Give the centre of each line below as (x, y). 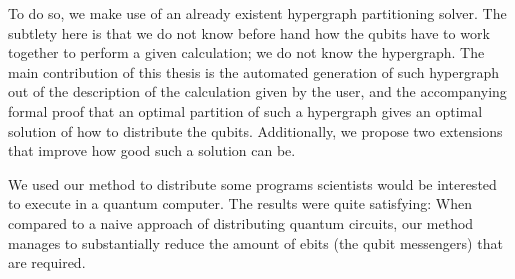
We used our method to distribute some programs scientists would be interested (252, 183)
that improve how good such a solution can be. (152, 150)
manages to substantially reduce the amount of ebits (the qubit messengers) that (255, 242)
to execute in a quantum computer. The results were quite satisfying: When (240, 203)
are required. (47, 262)
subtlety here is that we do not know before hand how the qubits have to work (249, 32)
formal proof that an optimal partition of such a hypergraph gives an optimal (245, 110)
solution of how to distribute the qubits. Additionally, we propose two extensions (255, 130)
